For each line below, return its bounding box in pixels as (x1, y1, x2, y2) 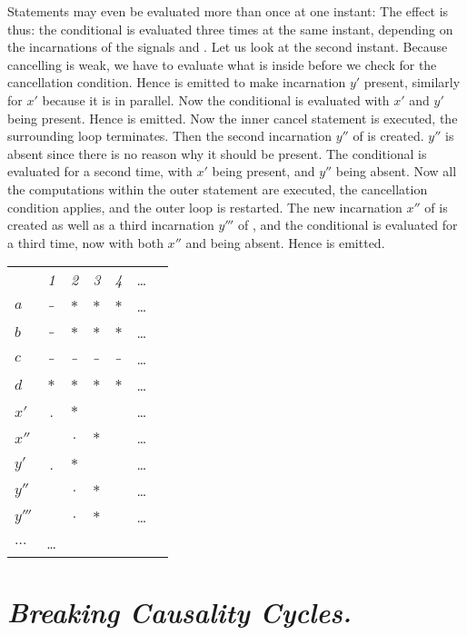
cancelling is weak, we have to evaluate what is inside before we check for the (7, 55, 437, 74)
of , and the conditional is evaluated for (237, 215, 458, 234)
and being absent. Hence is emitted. (185, 233, 385, 252)
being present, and (212, 162, 315, 181)
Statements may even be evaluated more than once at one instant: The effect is (7, 2, 449, 20)
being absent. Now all (335, 162, 457, 181)
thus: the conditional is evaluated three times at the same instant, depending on (7, 19, 453, 38)
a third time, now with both (7, 233, 164, 252)
